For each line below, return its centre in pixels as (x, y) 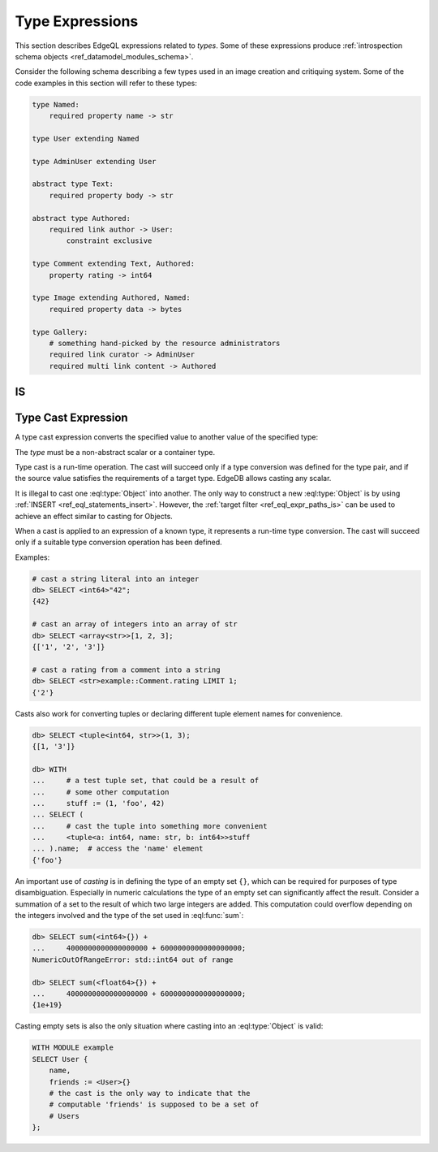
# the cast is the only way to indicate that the (150, 1093)
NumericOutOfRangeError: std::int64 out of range (133, 959)
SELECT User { (60, 1059)
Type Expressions (77, 21)
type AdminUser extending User (94, 161)
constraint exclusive (109, 241)
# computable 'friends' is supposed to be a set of (154, 1104)
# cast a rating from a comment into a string (126, 669)
